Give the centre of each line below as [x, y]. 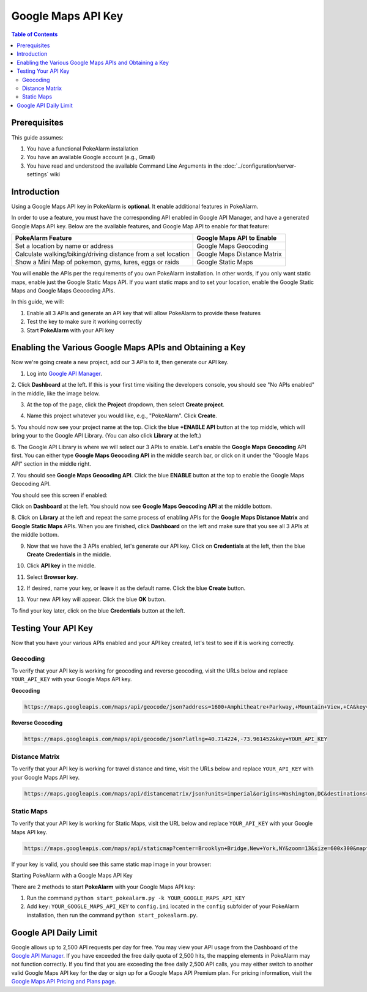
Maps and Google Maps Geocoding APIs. [63, 290]
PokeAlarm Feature [43, 238]
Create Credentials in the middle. [69, 554]
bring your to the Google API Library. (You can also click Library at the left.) [106, 436]
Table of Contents [35, 34]
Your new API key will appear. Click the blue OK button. [96, 599]
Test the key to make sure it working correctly [84, 322]
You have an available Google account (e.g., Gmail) [91, 157]
